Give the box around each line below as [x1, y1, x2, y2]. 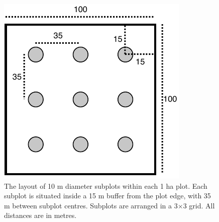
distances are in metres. [4, 210, 77, 220]
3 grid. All [183, 200, 215, 210]
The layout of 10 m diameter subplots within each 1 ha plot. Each [4, 180, 207, 191]
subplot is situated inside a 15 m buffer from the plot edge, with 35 [4, 190, 211, 201]
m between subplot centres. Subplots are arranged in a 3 [4, 200, 178, 210]
